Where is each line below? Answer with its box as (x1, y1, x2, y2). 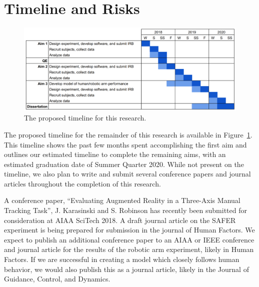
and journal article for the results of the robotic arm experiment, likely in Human (4, 244, 254, 254)
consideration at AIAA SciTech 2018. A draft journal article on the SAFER (4, 214, 236, 225)
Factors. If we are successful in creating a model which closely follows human (4, 254, 239, 264)
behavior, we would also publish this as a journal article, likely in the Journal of (4, 263, 249, 274)
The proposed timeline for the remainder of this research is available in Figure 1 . (4, 129, 252, 139)
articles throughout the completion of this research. (4, 178, 161, 188)
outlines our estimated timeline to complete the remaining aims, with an (4, 149, 226, 159)
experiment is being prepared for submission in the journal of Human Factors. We (4, 224, 255, 235)
